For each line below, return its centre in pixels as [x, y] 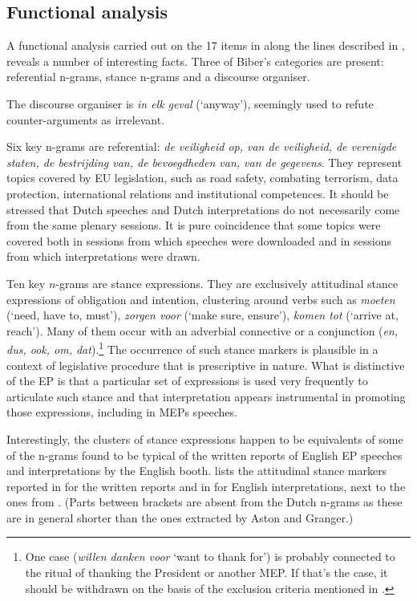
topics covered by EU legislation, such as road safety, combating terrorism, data [202, 178]
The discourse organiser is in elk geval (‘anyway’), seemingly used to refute [190, 103]
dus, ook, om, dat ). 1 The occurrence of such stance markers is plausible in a [192, 348]
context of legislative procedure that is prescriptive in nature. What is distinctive [206, 365]
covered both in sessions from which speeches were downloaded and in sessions [199, 240]
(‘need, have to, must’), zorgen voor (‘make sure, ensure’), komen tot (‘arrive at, [202, 315]
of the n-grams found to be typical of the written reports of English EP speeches [204, 455]
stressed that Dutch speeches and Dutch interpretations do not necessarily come [203, 209]
